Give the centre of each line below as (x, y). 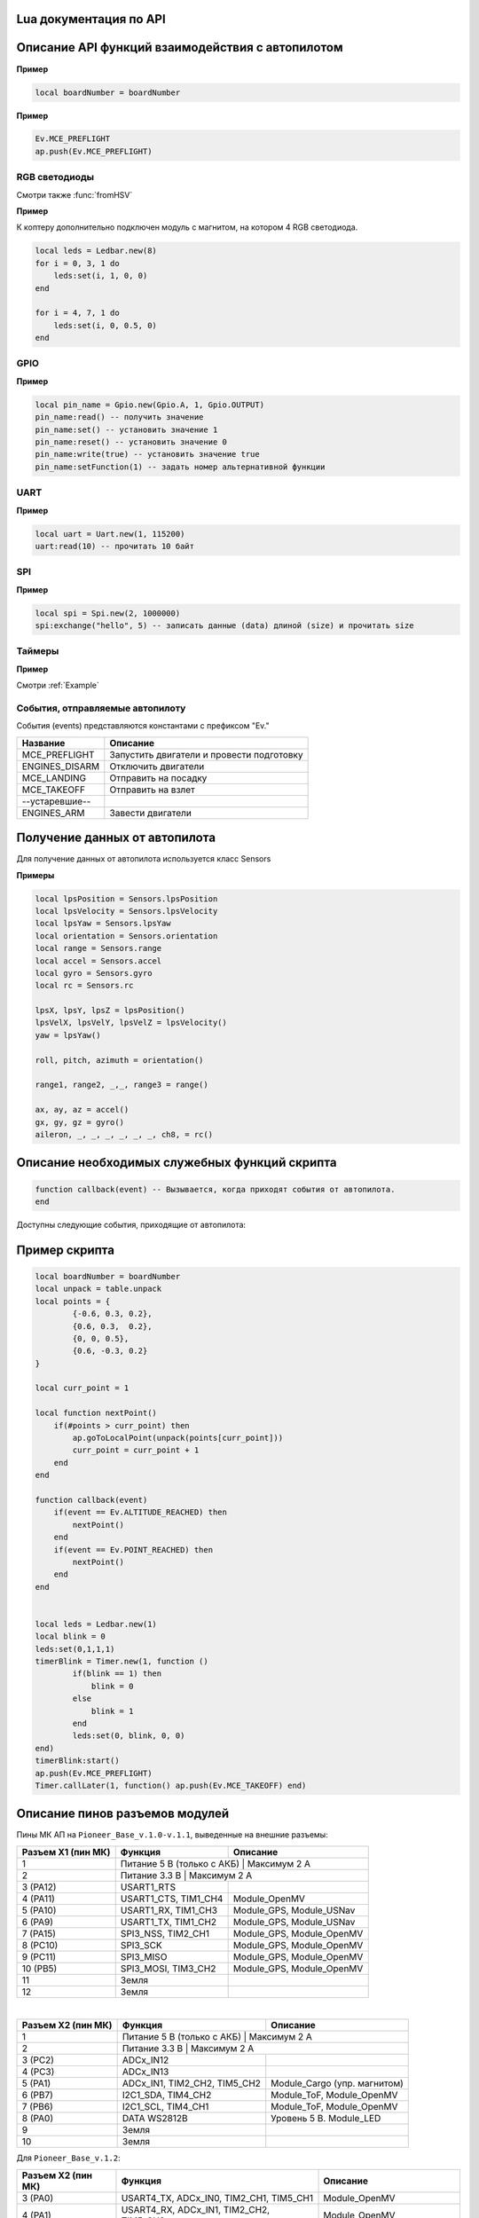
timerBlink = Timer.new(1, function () (122, 1662)
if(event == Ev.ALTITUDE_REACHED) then (141, 1512)
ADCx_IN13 (145, 2072)
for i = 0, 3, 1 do (77, 263)
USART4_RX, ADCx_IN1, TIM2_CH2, (196, 2209)
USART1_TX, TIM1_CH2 (169, 1922)
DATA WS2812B (155, 2119)
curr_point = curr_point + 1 (136, 1450)
